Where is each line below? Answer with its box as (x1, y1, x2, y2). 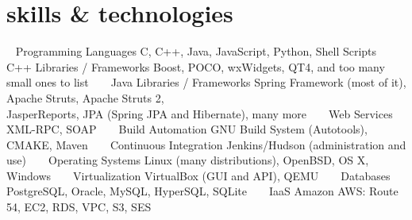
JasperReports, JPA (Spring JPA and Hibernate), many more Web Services (6, 105, 393, 122)
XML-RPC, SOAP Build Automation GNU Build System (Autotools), (6, 121, 368, 137)
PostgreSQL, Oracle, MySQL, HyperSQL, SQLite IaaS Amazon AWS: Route (6, 183, 399, 199)
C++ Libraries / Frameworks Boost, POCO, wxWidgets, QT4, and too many (6, 58, 385, 75)
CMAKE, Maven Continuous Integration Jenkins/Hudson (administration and (6, 136, 406, 152)
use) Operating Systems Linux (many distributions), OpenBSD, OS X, (6, 152, 369, 168)
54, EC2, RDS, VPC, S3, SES (6, 199, 152, 215)
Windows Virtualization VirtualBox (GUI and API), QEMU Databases (6, 167, 391, 183)
